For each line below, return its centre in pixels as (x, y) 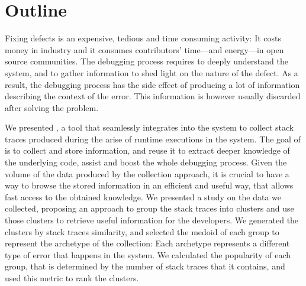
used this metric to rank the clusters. (72, 278)
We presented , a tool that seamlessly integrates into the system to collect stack (149, 127)
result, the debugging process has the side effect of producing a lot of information (152, 84)
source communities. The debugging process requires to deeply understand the (146, 61)
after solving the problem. (52, 107)
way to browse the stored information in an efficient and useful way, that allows (149, 185)
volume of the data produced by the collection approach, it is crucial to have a (147, 173)
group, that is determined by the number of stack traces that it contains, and (145, 266)
